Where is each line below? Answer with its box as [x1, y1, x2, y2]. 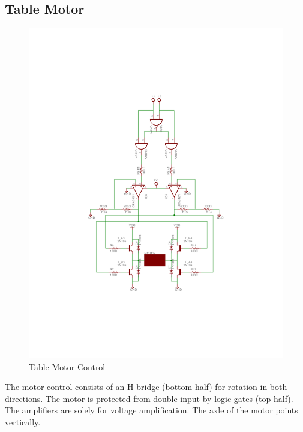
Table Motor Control [29, 360, 106, 373]
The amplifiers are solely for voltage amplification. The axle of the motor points [5, 404, 298, 416]
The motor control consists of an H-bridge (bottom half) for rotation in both [5, 380, 287, 393]
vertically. [5, 416, 41, 428]
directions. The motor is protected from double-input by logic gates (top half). [5, 392, 293, 404]
